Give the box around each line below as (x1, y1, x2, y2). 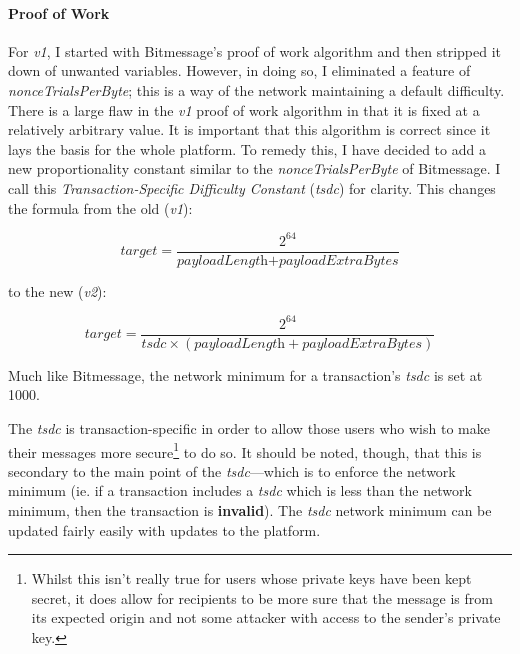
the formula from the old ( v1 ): (8, 197, 193, 218)
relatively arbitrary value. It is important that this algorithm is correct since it (8, 119, 491, 140)
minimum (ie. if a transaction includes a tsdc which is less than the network (8, 480, 472, 501)
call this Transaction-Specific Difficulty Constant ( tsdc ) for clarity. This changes (8, 177, 496, 198)
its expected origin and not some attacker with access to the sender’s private (31, 607, 501, 628)
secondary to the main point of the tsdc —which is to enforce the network (8, 460, 456, 481)
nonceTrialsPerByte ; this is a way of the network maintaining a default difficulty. (8, 79, 505, 100)
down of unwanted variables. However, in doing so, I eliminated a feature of (8, 60, 471, 81)
